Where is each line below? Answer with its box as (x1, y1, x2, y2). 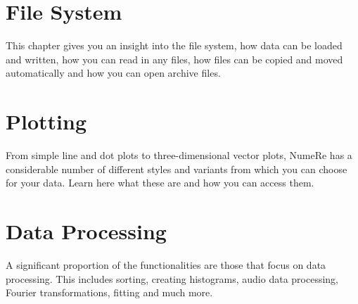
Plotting (6, 107, 87, 136)
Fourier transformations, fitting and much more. (6, 285, 213, 300)
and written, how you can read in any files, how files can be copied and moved (6, 51, 343, 66)
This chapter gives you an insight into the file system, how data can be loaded (6, 38, 343, 53)
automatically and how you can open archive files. (6, 65, 221, 80)
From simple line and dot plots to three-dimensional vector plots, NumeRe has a (6, 148, 352, 163)
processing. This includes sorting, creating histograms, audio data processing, (6, 271, 339, 286)
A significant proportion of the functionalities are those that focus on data (6, 257, 326, 272)
